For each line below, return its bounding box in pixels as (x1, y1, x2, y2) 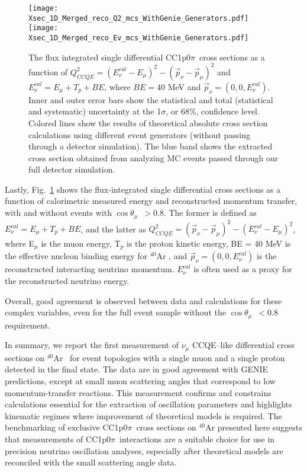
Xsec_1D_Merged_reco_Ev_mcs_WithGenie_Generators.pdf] (28, 33, 249, 42)
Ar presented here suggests (205, 421, 302, 433)
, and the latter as (80, 222, 146, 235)
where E (5, 237, 35, 250)
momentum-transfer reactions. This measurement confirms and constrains (5, 386, 272, 398)
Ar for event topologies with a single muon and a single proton (53, 351, 285, 363)
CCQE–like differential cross (192, 339, 295, 351)
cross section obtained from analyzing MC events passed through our (28, 151, 279, 164)
